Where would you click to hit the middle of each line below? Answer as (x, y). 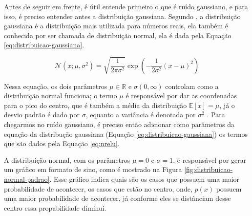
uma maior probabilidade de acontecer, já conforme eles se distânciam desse (117, 198)
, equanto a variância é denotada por (141, 115)
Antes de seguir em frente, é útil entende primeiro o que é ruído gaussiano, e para (126, 6)
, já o (227, 105)
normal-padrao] (27, 179)
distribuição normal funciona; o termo (61, 96)
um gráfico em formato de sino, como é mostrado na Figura (93, 169)
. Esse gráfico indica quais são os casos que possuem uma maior (145, 179)
